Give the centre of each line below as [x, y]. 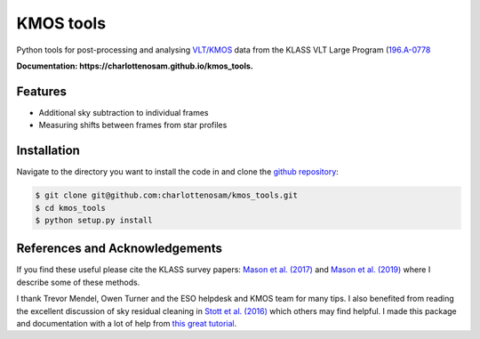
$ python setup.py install [94, 220]
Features [41, 91]
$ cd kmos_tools [71, 208]
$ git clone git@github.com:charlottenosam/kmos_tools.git [166, 195]
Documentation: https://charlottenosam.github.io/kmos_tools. [135, 66]
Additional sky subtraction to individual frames [124, 112]
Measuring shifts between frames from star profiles [133, 125]
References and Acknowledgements [119, 249]
